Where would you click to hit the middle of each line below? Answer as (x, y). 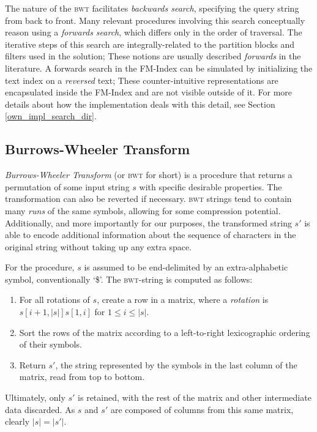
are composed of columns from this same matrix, (202, 409)
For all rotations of (54, 300)
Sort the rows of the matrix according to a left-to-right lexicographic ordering (165, 332)
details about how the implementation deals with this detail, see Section (140, 104)
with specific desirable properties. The (211, 186)
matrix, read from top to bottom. (82, 377)
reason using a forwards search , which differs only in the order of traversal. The (154, 32)
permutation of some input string (67, 186)
